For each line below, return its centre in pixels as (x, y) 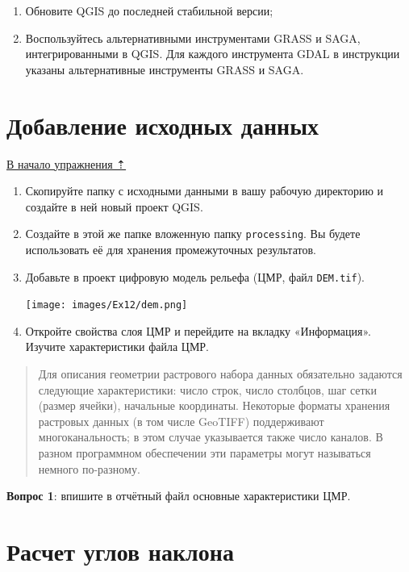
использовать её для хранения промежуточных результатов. (171, 249)
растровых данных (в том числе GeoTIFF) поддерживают (181, 421)
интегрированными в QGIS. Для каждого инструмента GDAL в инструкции (213, 54)
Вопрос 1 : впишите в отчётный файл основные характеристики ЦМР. (179, 496)
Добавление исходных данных (163, 125)
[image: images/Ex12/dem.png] (106, 305)
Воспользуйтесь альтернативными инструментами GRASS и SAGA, (193, 38)
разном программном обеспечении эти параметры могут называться (204, 453)
